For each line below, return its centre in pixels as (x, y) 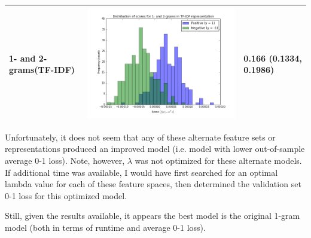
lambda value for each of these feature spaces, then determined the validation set (153, 184)
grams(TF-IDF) (42, 70)
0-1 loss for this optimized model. (66, 195)
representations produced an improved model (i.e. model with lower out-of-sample (155, 149)
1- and (22, 58)
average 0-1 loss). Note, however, (65, 161)
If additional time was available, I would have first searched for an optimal (141, 172)
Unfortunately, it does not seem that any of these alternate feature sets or (140, 137)
